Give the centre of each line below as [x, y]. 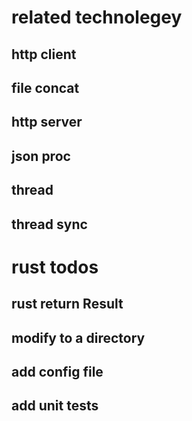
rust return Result [67, 304]
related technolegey [97, 17]
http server [47, 122]
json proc [41, 156]
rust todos [55, 267]
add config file [57, 371]
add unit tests [55, 406]
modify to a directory [78, 337]
